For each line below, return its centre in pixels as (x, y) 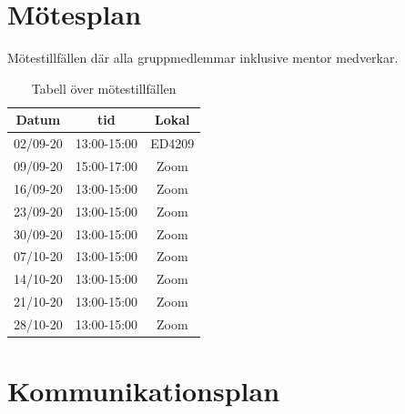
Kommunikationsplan (144, 391)
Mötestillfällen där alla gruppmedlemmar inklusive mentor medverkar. (203, 58)
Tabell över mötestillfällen (104, 88)
